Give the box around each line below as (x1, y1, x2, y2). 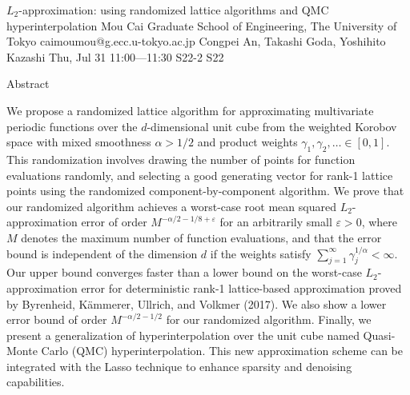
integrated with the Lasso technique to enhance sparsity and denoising (6, 357, 352, 374)
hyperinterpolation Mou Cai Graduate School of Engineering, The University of (6, 17, 397, 34)
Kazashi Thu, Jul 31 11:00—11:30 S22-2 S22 (6, 48, 224, 65)
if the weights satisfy (210, 245, 312, 261)
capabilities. (6, 373, 65, 390)
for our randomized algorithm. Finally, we (166, 311, 372, 328)
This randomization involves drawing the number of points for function (6, 150, 356, 167)
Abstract (6, 75, 50, 92)
